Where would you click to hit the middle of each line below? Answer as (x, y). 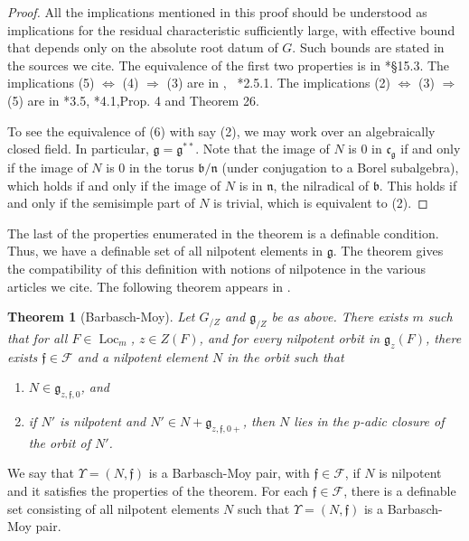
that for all (38, 337)
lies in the (321, 421)
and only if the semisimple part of (101, 203)
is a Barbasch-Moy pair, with (229, 473)
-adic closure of (402, 421)
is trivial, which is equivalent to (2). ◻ (321, 203)
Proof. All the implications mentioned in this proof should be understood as (217, 12)
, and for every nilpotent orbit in (290, 337)
